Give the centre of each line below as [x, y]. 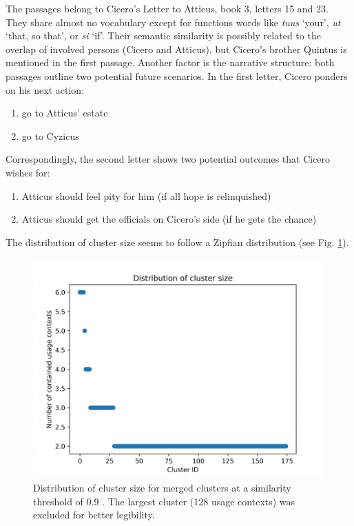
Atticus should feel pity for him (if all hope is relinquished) [146, 195]
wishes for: [28, 172]
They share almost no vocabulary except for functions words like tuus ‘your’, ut [173, 22]
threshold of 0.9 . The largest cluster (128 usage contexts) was [164, 501]
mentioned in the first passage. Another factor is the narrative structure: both [170, 62]
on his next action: [45, 89]
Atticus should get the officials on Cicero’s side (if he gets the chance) [169, 219]
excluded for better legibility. [94, 515]
